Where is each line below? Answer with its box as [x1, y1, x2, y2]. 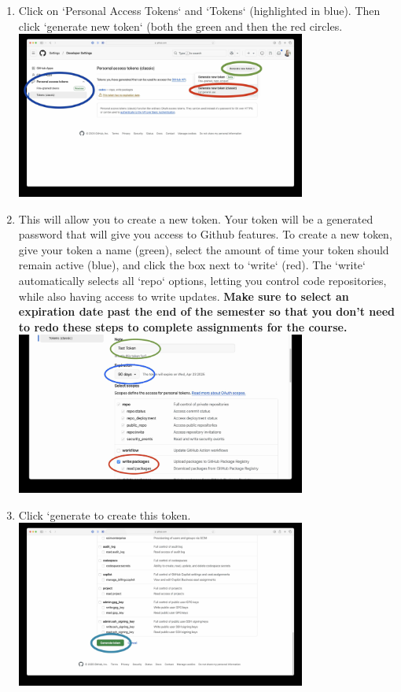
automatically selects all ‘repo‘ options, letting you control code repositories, [18, 272, 387, 288]
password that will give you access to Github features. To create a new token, [18, 226, 392, 242]
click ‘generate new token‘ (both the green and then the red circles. [18, 17, 343, 34]
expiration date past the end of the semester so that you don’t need [18, 303, 395, 320]
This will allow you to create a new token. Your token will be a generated [18, 210, 373, 227]
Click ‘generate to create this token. [18, 506, 191, 523]
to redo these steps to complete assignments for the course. [18, 318, 348, 335]
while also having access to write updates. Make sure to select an [18, 287, 349, 304]
